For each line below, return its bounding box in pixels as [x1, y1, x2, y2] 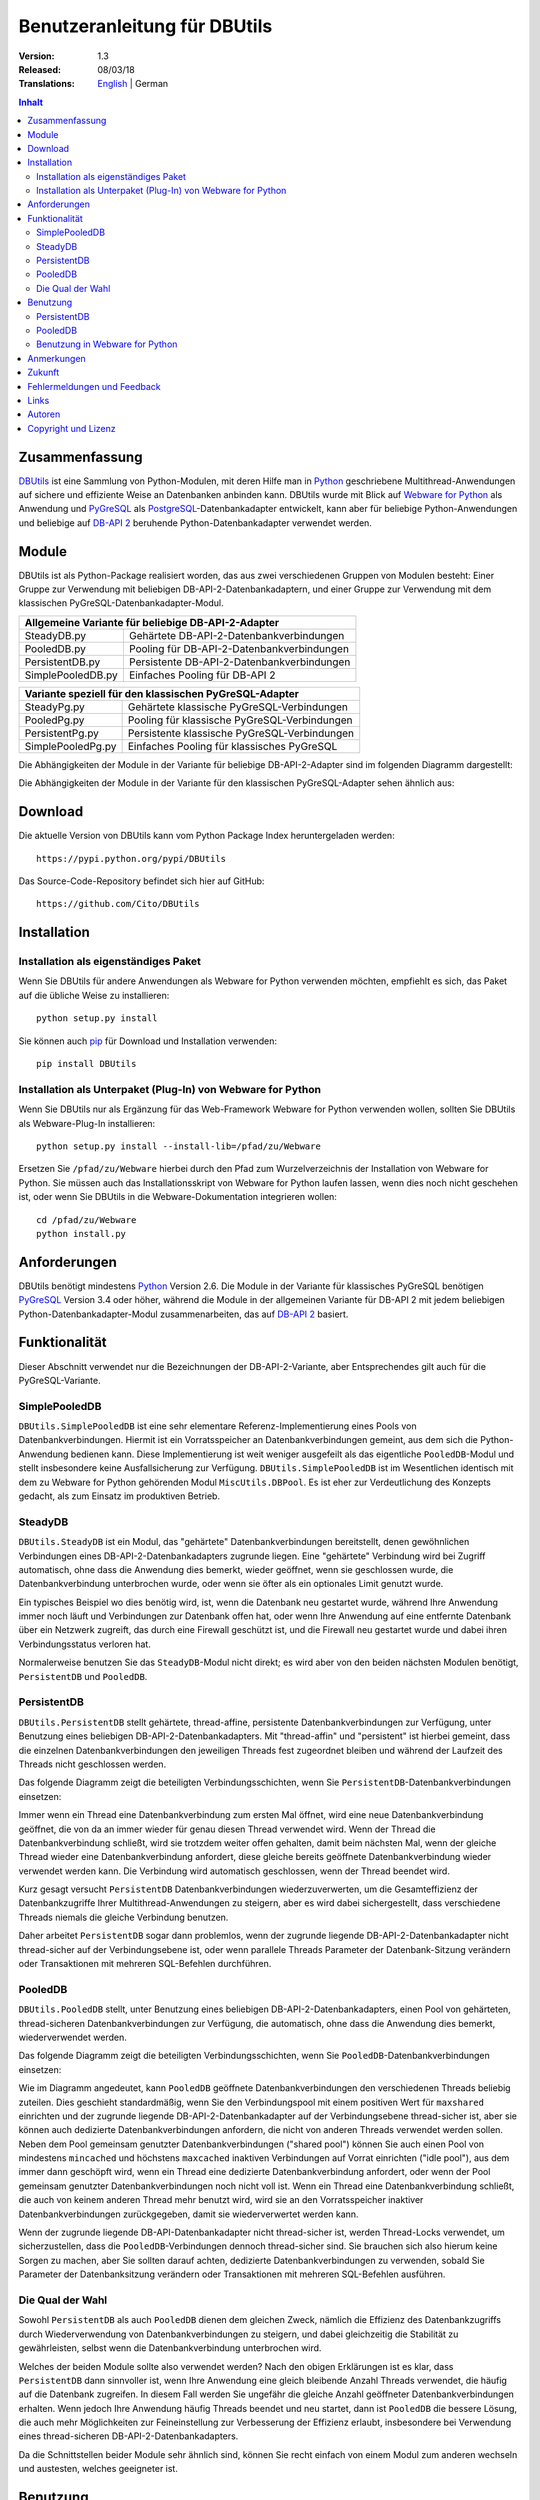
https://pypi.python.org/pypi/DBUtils [36, 853, 227, 864]
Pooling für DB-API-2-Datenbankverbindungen [128, 641, 350, 655]
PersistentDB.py [24, 655, 101, 669]
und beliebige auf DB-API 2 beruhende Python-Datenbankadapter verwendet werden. [18, 516, 372, 529]
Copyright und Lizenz [27, 422, 117, 434]
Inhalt [18, 96, 44, 108]
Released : [18, 63, 62, 75]
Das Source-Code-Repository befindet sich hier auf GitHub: [18, 875, 265, 887]
